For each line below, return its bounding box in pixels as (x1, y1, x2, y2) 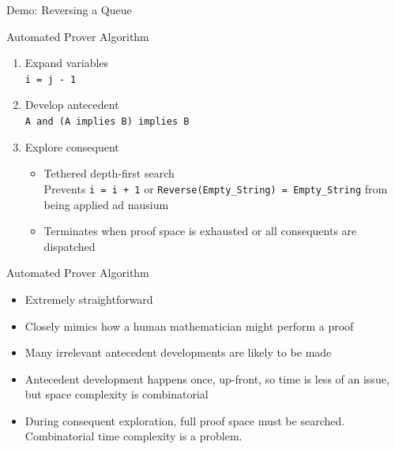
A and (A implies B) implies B (24, 116, 190, 128)
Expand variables (24, 54, 109, 71)
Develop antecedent (24, 96, 119, 113)
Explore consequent (24, 138, 119, 155)
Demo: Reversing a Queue (6, 2, 132, 17)
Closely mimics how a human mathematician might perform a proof (24, 317, 354, 334)
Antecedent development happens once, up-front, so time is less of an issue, (24, 370, 389, 387)
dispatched (43, 238, 96, 254)
